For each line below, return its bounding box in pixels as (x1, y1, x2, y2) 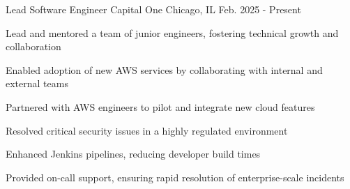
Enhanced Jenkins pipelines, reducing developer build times (6, 146, 261, 161)
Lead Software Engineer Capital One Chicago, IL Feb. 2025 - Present (6, 2, 301, 16)
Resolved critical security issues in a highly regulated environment (6, 123, 288, 137)
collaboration (6, 39, 61, 54)
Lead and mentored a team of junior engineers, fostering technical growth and (6, 25, 339, 40)
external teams (6, 76, 68, 91)
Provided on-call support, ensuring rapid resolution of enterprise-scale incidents (6, 169, 344, 184)
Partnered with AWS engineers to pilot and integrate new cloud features (6, 99, 315, 114)
